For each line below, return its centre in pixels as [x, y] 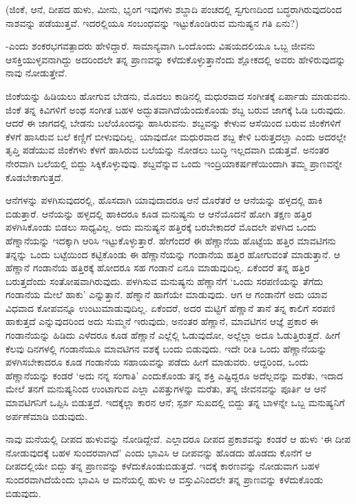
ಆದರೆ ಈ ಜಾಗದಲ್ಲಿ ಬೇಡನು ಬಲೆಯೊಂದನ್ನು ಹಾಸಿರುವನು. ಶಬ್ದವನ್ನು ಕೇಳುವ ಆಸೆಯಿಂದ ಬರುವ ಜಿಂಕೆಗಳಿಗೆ [173, 123]
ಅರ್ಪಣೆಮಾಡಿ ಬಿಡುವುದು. [46, 416]
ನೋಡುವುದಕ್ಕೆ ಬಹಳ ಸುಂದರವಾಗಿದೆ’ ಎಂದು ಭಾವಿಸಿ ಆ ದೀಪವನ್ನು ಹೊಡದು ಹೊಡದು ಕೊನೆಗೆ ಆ [159, 452]
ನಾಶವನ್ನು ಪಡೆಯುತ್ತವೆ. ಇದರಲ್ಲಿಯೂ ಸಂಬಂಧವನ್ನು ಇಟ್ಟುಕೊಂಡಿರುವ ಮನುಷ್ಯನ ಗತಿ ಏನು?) [152, 22]
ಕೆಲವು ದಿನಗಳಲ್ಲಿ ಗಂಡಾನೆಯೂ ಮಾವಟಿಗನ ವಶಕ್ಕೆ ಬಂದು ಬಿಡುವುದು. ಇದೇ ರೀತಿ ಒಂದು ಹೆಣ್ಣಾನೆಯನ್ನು [166, 348]
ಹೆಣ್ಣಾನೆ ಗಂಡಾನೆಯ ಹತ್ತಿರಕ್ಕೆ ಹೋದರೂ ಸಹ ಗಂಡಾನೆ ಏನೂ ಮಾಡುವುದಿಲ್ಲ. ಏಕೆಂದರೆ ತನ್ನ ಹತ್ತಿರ [158, 267]
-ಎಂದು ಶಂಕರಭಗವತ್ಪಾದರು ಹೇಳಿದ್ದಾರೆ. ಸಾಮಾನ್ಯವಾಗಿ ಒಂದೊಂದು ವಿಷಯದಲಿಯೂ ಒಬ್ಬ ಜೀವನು [160, 46]
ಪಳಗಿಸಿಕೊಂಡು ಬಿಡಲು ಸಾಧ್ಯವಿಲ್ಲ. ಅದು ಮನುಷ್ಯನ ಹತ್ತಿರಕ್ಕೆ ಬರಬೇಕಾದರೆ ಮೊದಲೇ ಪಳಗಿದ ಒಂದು [161, 227]
